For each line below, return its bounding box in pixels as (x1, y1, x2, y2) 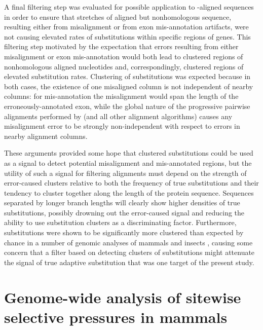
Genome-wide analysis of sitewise (4, 286, 241, 307)
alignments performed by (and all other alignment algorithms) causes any (4, 111, 233, 121)
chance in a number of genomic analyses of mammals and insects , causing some (4, 237, 253, 247)
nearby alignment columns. (4, 130, 88, 141)
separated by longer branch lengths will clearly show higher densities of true (4, 197, 240, 208)
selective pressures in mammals (4, 306, 228, 327)
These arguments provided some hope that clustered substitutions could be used (4, 148, 253, 158)
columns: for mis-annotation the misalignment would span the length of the (4, 91, 239, 101)
